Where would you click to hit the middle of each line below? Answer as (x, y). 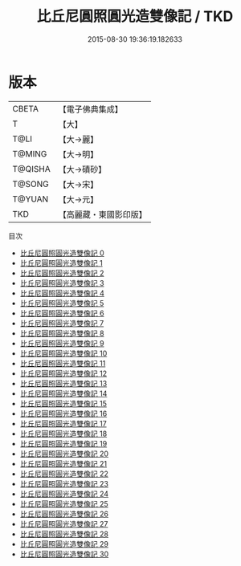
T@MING (30, 153)
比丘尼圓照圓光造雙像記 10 (63, 353)
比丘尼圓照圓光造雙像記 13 (63, 383)
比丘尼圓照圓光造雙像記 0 (62, 253)
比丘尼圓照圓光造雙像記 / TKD (135, 16)
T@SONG (31, 184)
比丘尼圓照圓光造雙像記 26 (64, 514)
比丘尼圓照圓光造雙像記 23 (64, 483)
